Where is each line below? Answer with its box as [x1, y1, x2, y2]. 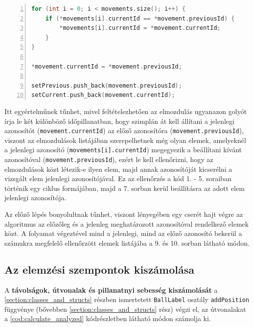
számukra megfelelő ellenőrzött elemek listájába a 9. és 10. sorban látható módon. [4, 237, 250, 248]
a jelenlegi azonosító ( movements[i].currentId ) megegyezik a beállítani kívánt [4, 144, 242, 155]
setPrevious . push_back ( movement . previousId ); [31, 82, 182, 89]
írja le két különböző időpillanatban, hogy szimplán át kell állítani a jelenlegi [4, 116, 234, 126]
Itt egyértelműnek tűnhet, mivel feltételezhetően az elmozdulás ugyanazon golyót [4, 106, 247, 116]
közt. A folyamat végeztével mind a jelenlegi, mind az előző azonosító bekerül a [4, 228, 242, 238]
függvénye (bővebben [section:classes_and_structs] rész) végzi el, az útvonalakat [4, 304, 246, 314]
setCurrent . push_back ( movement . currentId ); [31, 92, 175, 99]
